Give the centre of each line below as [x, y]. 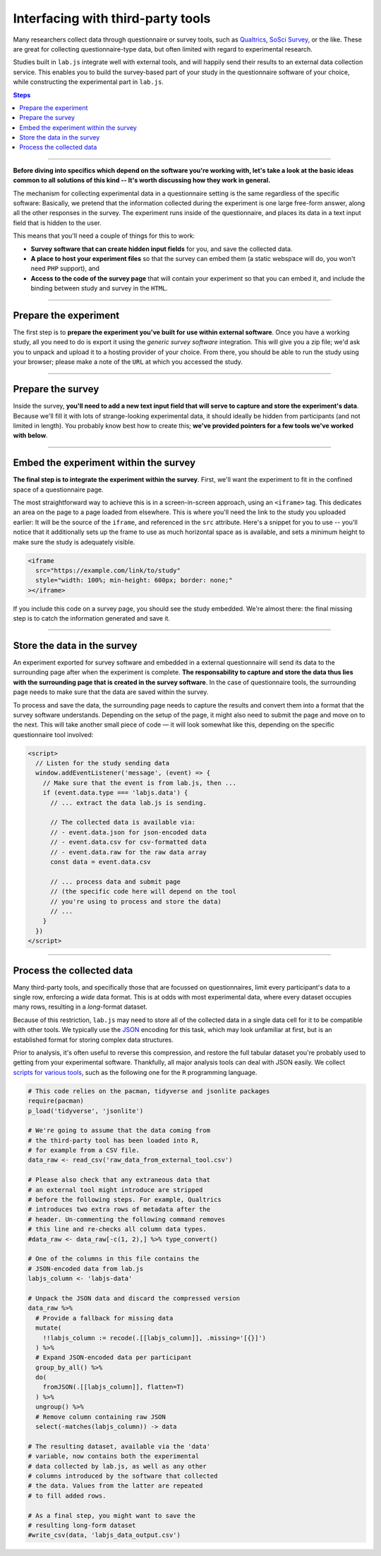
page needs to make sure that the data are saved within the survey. [111, 692]
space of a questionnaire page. [58, 490]
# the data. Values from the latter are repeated [115, 1486]
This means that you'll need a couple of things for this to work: [104, 236]
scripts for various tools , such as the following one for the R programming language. [135, 1072]
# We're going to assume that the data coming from [119, 1131]
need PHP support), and [65, 269]
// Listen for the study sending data [102, 763]
